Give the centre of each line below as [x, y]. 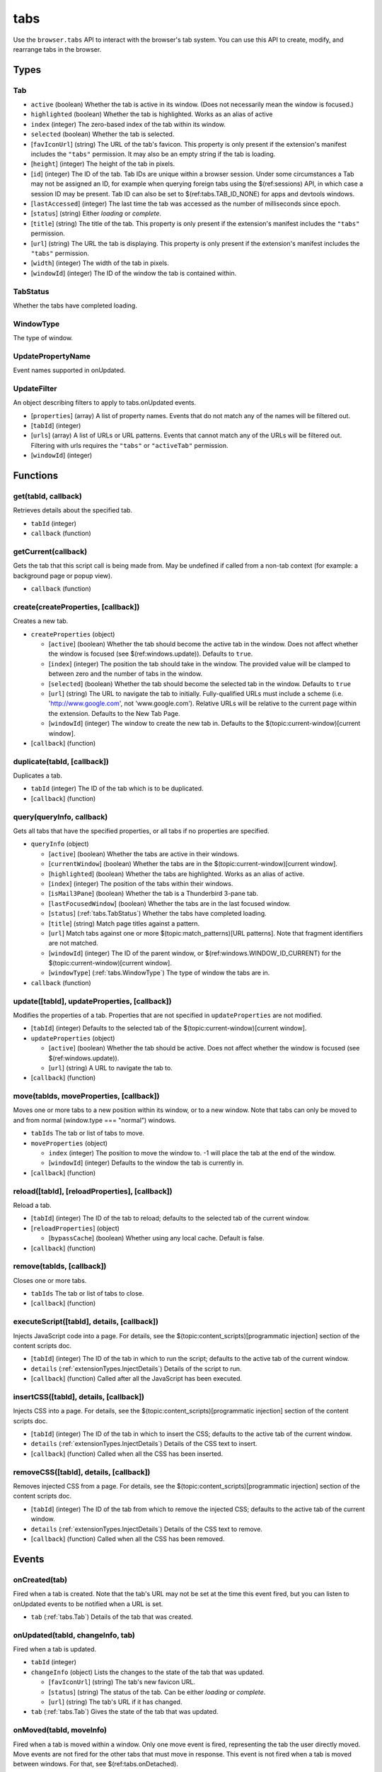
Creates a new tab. [41, 621]
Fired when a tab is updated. [55, 1649]
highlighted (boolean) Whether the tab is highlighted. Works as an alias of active [152, 114]
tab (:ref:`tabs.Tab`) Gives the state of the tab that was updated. [125, 1712]
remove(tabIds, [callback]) [60, 1267]
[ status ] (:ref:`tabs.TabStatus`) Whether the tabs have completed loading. [157, 914]
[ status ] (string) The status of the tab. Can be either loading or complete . [157, 1692]
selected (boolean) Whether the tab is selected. [103, 134]
